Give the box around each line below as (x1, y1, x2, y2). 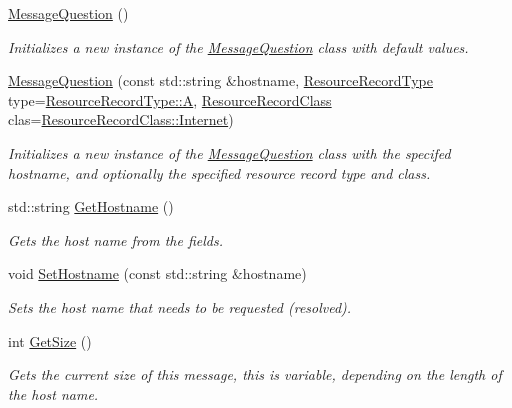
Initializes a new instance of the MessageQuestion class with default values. (8, 36, 469, 57)
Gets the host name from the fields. (8, 229, 223, 250)
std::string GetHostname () (8, 196, 174, 217)
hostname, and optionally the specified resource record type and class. (8, 162, 431, 183)
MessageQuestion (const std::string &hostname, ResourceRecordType (8, 70, 433, 91)
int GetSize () (8, 330, 92, 351)
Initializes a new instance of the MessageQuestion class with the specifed (8, 142, 451, 163)
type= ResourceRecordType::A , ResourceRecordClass (8, 89, 332, 110)
